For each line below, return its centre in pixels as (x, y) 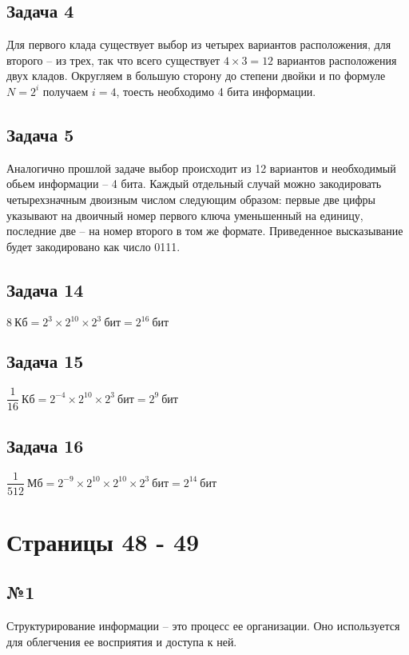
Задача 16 (45, 445)
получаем (66, 91)
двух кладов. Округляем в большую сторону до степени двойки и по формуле (196, 76)
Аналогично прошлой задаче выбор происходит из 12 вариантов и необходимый (201, 168)
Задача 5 (40, 134)
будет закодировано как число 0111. (93, 246)
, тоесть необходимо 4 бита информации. (216, 91)
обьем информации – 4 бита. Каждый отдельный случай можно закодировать (194, 184)
